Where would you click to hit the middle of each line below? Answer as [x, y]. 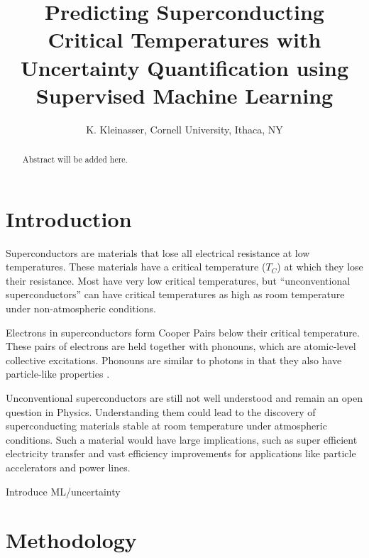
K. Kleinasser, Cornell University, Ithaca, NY [184, 129]
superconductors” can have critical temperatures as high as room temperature [175, 294]
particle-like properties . [58, 374]
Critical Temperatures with [184, 39]
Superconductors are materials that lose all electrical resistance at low [158, 252]
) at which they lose [320, 267]
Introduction [69, 218]
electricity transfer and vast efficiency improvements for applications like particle [181, 453]
